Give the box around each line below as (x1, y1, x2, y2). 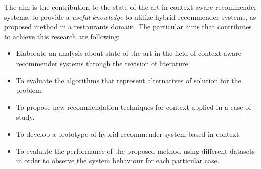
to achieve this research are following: (4, 31, 120, 41)
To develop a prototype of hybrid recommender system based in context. (16, 128, 241, 139)
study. (16, 111, 35, 122)
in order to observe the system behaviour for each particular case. (16, 155, 220, 166)
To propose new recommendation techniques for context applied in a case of (16, 101, 251, 112)
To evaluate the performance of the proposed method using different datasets (16, 145, 255, 156)
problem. (16, 85, 43, 95)
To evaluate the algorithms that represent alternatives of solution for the (16, 75, 241, 85)
